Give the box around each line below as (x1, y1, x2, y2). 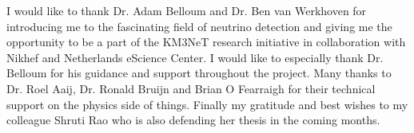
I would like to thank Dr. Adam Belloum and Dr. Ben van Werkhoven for (6, 2, 367, 18)
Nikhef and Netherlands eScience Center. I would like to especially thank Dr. (6, 49, 384, 65)
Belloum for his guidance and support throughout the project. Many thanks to (6, 65, 392, 81)
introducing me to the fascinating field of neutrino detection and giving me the (6, 18, 392, 34)
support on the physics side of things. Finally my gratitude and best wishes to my (6, 96, 408, 112)
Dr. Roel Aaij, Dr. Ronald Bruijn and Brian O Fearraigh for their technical (6, 80, 376, 96)
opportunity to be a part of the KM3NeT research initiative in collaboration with (6, 33, 406, 50)
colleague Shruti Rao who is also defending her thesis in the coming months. (6, 111, 380, 128)
